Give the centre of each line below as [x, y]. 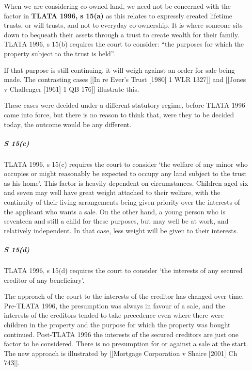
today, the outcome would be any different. [68, 124]
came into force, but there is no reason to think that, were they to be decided [119, 114]
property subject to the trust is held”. [60, 53]
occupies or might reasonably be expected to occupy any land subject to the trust [125, 173]
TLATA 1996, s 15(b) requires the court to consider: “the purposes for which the [124, 44]
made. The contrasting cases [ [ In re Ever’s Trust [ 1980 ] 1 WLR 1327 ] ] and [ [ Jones [125, 79]
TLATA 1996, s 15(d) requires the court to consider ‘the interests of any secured [123, 270]
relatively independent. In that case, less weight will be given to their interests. [121, 230]
